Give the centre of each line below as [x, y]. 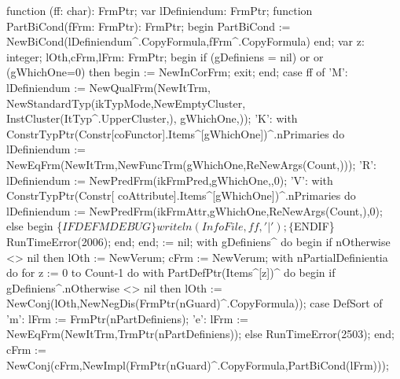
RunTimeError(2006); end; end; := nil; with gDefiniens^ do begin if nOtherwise [198, 241]
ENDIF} [314, 226]
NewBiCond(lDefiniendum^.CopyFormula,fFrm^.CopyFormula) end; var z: [185, 41]
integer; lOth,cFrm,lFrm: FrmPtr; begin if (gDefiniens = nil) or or [165, 56]
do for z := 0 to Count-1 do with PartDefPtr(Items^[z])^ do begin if [171, 272]
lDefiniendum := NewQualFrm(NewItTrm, [108, 87]
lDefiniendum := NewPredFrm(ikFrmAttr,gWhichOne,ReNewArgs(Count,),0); [194, 210]
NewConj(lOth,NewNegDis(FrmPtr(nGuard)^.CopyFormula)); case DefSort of [194, 303]
